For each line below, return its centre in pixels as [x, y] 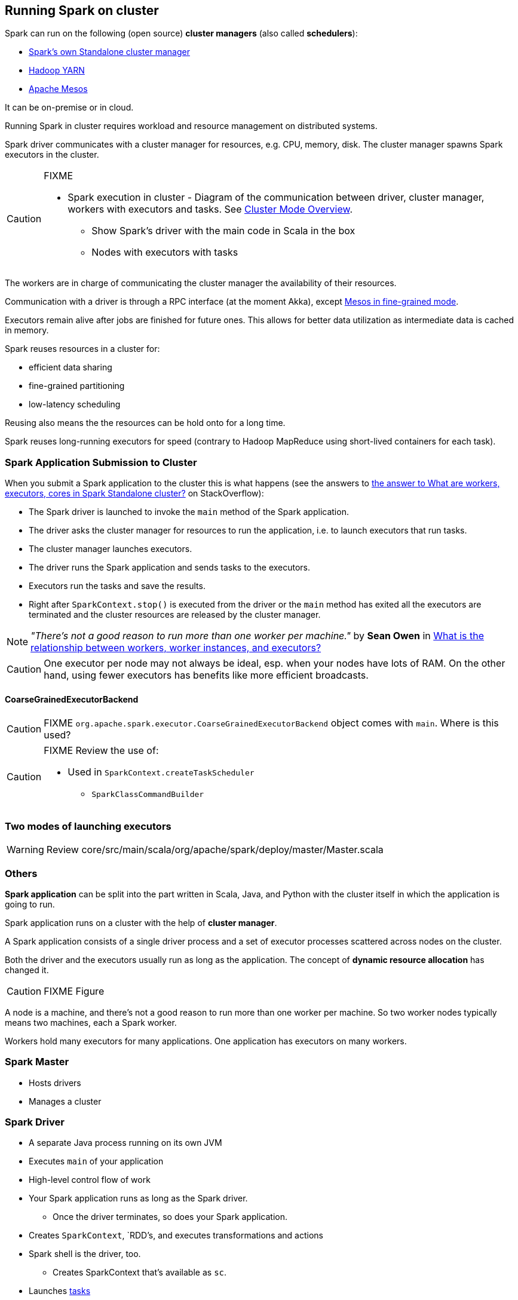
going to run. [30, 904]
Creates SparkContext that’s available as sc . [140, 1273]
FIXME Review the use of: [101, 751]
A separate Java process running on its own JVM [125, 1143]
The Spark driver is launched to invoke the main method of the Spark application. [189, 512]
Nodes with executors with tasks [165, 252]
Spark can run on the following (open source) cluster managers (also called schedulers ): [181, 33]
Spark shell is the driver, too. [85, 1254]
